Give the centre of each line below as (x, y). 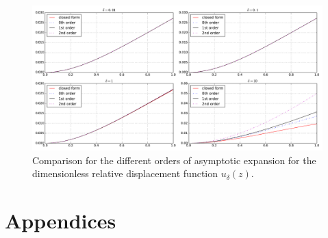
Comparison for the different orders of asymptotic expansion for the (174, 160)
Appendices (61, 220)
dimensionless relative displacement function (125, 173)
